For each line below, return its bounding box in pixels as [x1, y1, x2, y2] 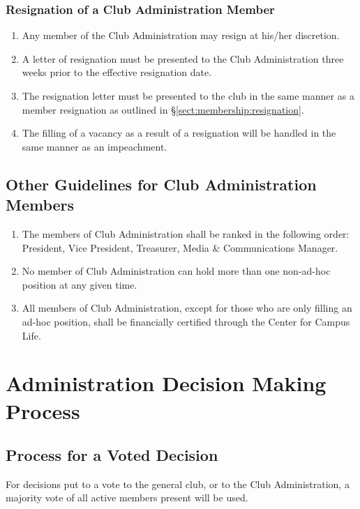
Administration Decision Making [6, 369, 327, 397]
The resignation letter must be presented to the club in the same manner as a [22, 89, 354, 102]
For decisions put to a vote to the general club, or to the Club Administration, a [6, 476, 350, 491]
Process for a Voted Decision [6, 444, 218, 466]
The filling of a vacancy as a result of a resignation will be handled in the [22, 126, 336, 140]
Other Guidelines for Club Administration [6, 173, 317, 195]
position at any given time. [22, 277, 137, 291]
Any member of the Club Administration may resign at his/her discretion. [22, 28, 340, 43]
